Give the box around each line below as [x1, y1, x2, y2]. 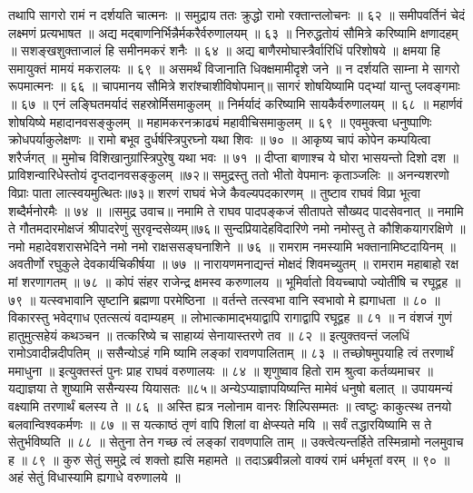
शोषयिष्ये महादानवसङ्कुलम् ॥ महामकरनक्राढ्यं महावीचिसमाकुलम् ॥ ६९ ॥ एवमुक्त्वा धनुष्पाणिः [8, 112, 432, 131]
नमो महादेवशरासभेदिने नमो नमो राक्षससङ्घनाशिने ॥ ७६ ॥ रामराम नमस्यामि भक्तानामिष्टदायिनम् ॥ [8, 236, 456, 255]
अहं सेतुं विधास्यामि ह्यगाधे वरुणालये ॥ [8, 468, 181, 487]
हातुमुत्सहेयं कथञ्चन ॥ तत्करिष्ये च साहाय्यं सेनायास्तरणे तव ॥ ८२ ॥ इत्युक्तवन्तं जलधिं [8, 325, 409, 344]
